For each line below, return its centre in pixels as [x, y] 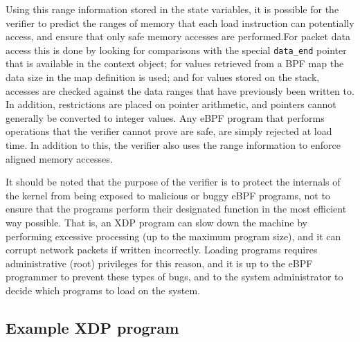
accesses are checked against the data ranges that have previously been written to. [180, 90]
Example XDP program [92, 327]
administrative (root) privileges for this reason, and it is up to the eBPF [159, 263]
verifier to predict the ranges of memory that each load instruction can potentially [180, 22]
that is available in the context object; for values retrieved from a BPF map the [175, 63]
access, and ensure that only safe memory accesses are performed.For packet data [178, 36]
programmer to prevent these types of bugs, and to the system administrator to [174, 277]
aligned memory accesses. [59, 158]
